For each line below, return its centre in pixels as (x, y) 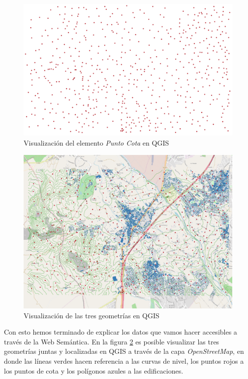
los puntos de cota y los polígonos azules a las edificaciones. (94, 370)
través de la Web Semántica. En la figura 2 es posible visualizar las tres (112, 341)
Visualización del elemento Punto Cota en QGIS (96, 143)
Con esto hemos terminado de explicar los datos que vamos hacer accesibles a (121, 332)
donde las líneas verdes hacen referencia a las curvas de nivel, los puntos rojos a (124, 361)
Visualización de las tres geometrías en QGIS (92, 315)
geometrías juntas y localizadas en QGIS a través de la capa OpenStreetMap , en (124, 351)
